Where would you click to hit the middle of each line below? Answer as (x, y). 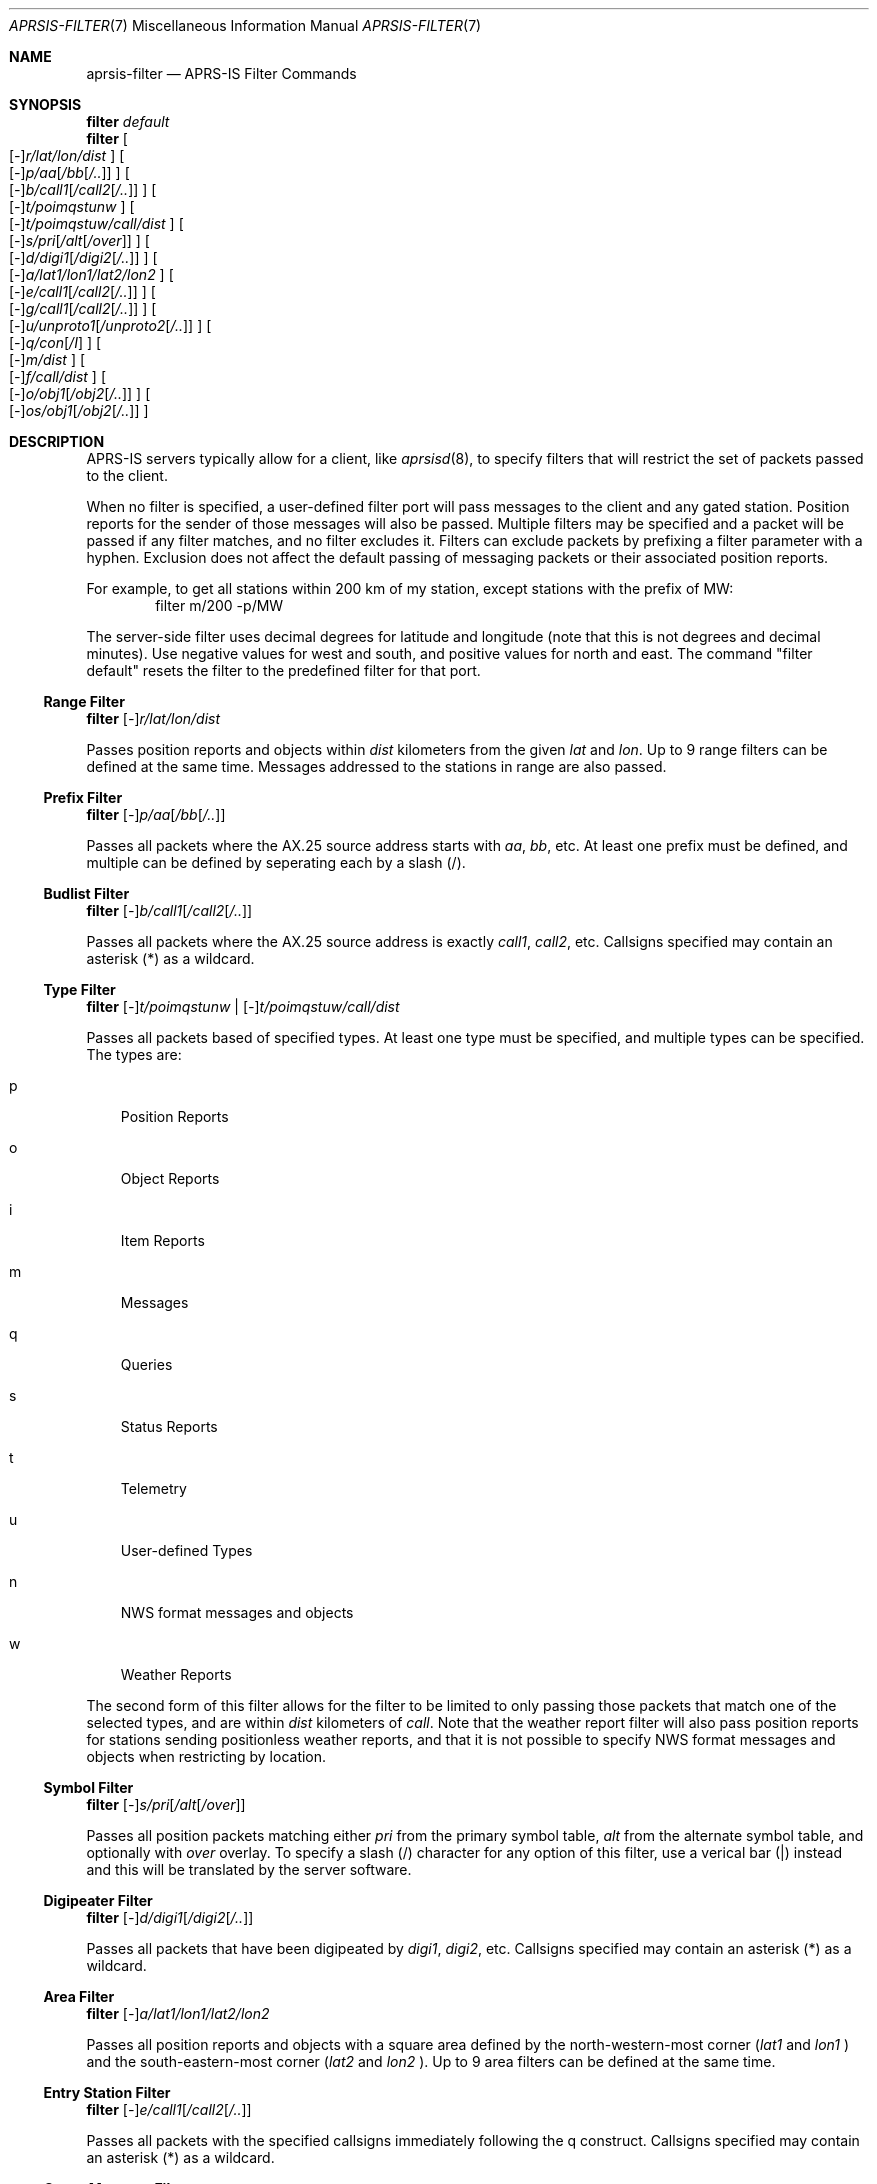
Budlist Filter (86, 893)
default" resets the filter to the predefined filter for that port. (283, 670)
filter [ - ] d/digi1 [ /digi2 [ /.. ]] (170, 1917)
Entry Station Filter (107, 2092)
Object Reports (170, 1178)
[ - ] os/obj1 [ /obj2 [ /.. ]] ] (79, 410)
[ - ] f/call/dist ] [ (58, 376)
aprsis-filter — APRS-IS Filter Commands (221, 73)
